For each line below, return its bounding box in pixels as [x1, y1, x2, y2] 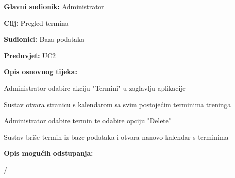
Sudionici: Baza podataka [4, 34, 84, 44]
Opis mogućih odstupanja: [4, 148, 93, 158]
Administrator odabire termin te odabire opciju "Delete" [4, 115, 171, 126]
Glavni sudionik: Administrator [4, 1, 104, 11]
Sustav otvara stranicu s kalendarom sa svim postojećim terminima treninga [4, 99, 231, 109]
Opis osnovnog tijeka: [4, 66, 77, 77]
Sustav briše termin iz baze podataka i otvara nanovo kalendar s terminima [4, 131, 229, 142]
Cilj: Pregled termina [4, 17, 68, 28]
